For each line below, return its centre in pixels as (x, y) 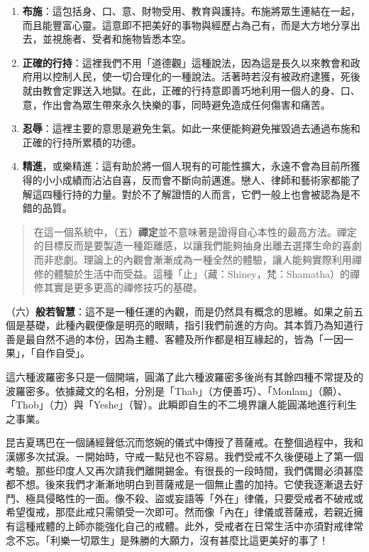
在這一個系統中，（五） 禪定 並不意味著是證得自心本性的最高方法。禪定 (195, 231)
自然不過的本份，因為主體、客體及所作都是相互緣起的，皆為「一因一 (194, 339)
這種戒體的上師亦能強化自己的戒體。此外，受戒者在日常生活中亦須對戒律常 (189, 526)
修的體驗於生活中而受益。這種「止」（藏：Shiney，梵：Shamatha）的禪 (197, 273)
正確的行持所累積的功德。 (82, 142)
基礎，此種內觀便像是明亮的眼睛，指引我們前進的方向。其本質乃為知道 (189, 325)
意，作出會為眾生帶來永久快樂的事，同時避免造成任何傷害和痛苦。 (176, 104)
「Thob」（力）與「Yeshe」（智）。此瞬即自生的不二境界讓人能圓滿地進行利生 (181, 405)
